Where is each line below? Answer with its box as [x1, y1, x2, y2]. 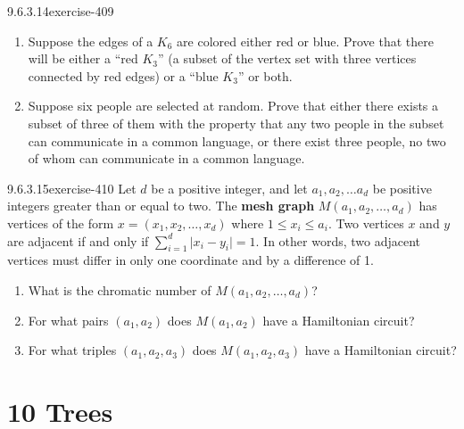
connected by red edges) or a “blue [28, 66, 219, 85]
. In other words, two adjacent [255, 231, 421, 250]
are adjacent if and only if [7, 231, 149, 250]
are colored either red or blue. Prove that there [177, 31, 434, 50]
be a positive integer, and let [151, 178, 308, 197]
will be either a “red [28, 49, 138, 68]
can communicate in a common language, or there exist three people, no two [28, 131, 446, 150]
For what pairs [28, 310, 109, 329]
